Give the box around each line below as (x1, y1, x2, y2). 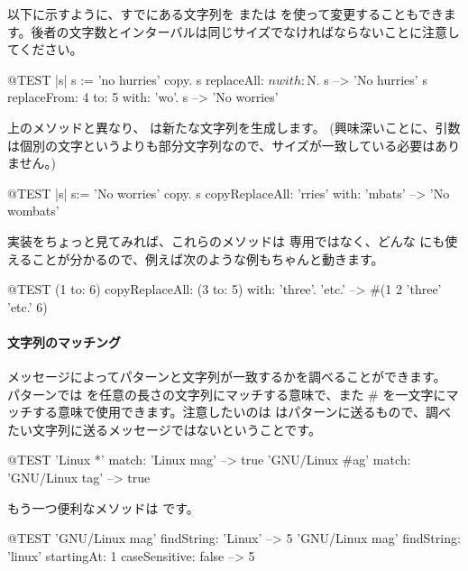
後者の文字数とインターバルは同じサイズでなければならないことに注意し (31, 22, 461, 41)
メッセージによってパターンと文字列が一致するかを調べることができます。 (7, 367, 446, 386)
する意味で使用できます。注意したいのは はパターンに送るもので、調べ (32, 402, 451, 421)
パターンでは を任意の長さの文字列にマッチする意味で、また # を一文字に (7, 384, 446, 403)
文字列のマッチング (7, 332, 121, 351)
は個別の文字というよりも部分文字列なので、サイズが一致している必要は (7, 135, 436, 154)
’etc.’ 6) (7, 297, 48, 316)
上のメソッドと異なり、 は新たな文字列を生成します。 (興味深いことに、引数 (7, 117, 461, 136)
